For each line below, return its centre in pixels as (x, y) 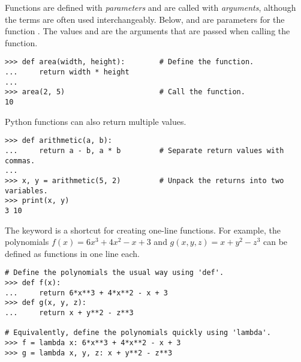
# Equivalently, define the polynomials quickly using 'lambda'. (138, 333)
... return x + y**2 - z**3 (69, 312)
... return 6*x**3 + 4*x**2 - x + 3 (87, 293)
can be (275, 242)
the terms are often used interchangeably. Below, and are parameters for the (145, 19)
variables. (26, 191)
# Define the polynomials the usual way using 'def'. (115, 273)
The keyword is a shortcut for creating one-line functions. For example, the (143, 230)
